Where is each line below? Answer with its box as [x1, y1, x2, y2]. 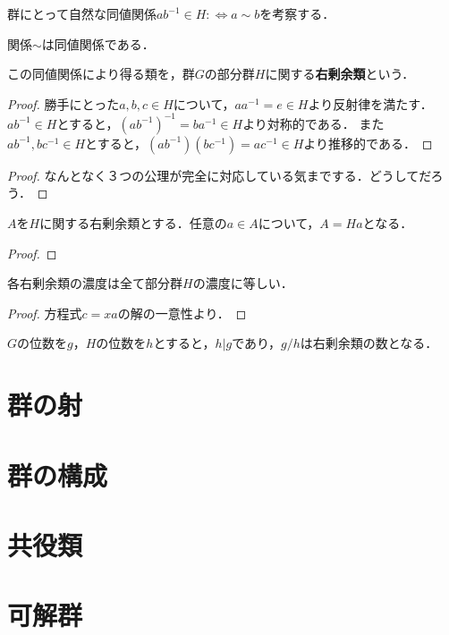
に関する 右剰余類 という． [265, 64, 415, 83]
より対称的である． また [242, 114, 385, 132]
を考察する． [259, 4, 335, 22]
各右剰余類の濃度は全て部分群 [7, 274, 182, 292]
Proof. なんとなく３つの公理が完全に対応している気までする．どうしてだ [7, 165, 431, 184]
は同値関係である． [41, 34, 155, 53]
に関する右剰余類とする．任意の [39, 214, 227, 233]
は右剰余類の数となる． [300, 334, 438, 352]
